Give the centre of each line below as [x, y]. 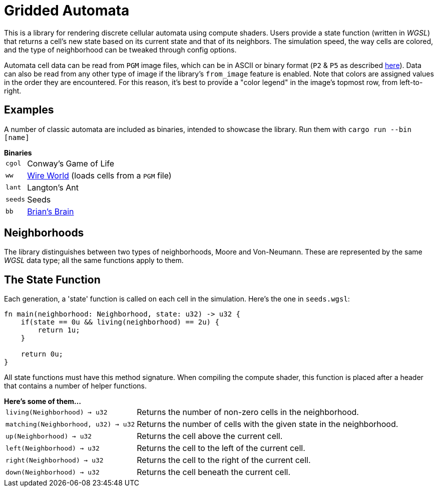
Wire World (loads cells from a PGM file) [99, 175]
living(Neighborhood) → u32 [57, 412]
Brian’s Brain [51, 211]
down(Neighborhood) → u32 [53, 472]
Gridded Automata [67, 10]
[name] [17, 137]
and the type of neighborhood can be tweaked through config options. [120, 49]
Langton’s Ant [53, 187]
